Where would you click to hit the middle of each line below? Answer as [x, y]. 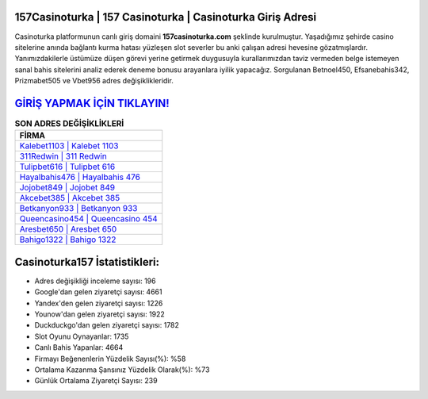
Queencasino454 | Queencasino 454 [88, 219]
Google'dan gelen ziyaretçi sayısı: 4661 [98, 292]
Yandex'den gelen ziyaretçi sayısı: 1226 [99, 303]
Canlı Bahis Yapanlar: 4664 [79, 347]
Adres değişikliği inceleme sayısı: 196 [95, 281]
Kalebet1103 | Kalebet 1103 [69, 146]
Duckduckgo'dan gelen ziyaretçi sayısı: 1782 [107, 325]
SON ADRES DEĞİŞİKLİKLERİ [69, 124]
